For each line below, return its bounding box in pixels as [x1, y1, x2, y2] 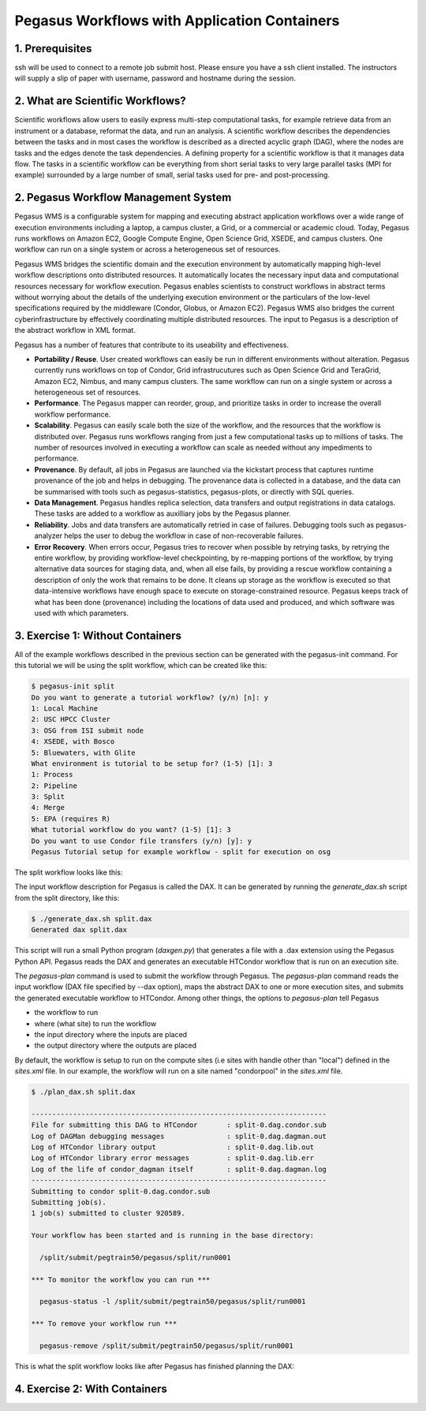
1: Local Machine [31, 704, 99, 713]
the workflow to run [34, 1008, 99, 1017]
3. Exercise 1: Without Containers [14, 629, 181, 642]
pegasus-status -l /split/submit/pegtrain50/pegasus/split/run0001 [39, 1297, 306, 1306]
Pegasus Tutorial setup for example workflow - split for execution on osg [31, 848, 331, 857]
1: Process [31, 770, 73, 779]
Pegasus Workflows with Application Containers [14, 12, 340, 29]
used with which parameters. [34, 608, 129, 618]
